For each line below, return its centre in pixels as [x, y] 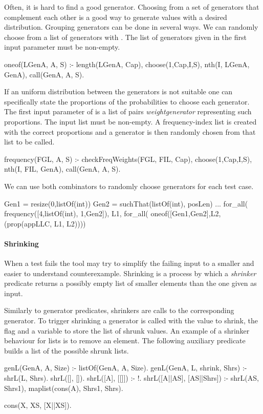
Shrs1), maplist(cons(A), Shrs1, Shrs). [64, 388]
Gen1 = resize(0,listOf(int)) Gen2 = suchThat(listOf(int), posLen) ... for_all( [126, 203]
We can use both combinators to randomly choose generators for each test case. [129, 186]
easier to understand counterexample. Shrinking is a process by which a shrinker [130, 273]
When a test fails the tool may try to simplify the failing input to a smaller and [129, 263]
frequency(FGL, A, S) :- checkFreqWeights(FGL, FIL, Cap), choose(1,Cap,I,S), [128, 159]
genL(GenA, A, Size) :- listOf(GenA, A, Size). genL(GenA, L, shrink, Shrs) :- [126, 368]
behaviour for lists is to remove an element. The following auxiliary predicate [125, 340]
